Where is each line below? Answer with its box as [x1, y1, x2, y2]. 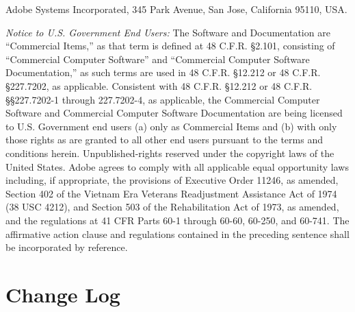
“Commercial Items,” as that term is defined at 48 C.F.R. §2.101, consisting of [5, 38, 335, 53]
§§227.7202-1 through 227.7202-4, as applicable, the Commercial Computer [5, 92, 320, 106]
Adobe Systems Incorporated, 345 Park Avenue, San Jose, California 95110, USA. [5, 2, 347, 16]
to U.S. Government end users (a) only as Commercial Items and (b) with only [5, 119, 337, 133]
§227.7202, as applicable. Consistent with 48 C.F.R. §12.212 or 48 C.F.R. [5, 78, 313, 93]
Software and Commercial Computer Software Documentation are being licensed [5, 106, 343, 120]
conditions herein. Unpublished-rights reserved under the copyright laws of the [5, 145, 334, 160]
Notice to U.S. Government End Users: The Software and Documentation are [5, 25, 330, 39]
